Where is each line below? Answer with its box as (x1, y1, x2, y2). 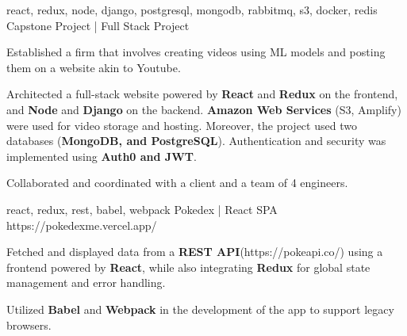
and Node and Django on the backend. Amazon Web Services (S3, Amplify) (6, 101, 401, 117)
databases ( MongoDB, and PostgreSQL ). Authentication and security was (6, 132, 386, 149)
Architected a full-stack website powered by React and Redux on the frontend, (6, 86, 398, 102)
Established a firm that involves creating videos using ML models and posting (6, 44, 386, 60)
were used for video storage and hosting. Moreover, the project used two (6, 116, 357, 133)
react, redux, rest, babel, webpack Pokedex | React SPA (6, 200, 278, 217)
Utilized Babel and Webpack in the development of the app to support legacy (6, 300, 394, 317)
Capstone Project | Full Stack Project (6, 17, 190, 33)
